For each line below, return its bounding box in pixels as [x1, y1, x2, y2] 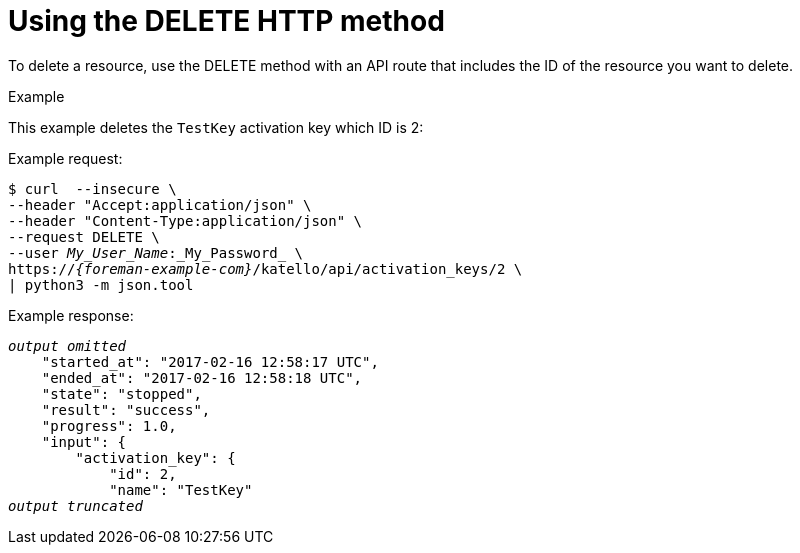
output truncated [8, 497, 143, 514]
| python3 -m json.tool [8, 276, 194, 293]
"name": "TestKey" [109, 481, 253, 498]
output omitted [8, 337, 127, 354]
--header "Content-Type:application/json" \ [8, 212, 363, 229]
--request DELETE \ [8, 228, 160, 245]
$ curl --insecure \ [8, 180, 177, 197]
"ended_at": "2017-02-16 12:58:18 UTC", [41, 369, 363, 386]
